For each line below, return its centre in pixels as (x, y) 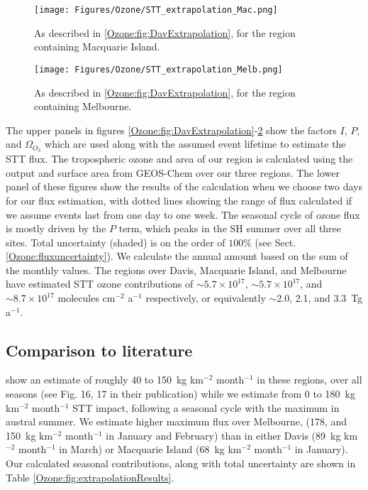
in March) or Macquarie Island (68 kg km (150, 449)
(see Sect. (275, 242)
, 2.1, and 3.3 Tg (326, 298)
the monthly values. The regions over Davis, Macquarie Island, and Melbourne (176, 269)
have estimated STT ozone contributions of (100, 284)
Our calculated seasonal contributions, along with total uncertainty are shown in (181, 463)
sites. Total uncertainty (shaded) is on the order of (116, 242)
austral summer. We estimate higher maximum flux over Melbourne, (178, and (177, 421)
